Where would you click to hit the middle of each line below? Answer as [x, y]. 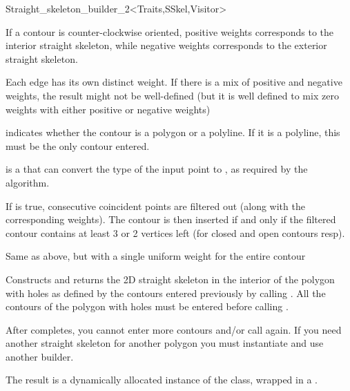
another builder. [40, 356]
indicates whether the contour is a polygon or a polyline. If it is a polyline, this [173, 132]
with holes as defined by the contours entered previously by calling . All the [166, 293]
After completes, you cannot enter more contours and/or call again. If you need [174, 329]
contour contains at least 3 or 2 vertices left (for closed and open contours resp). [175, 232]
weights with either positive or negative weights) [108, 109]
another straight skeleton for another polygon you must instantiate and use [165, 343]
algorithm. [28, 182]
